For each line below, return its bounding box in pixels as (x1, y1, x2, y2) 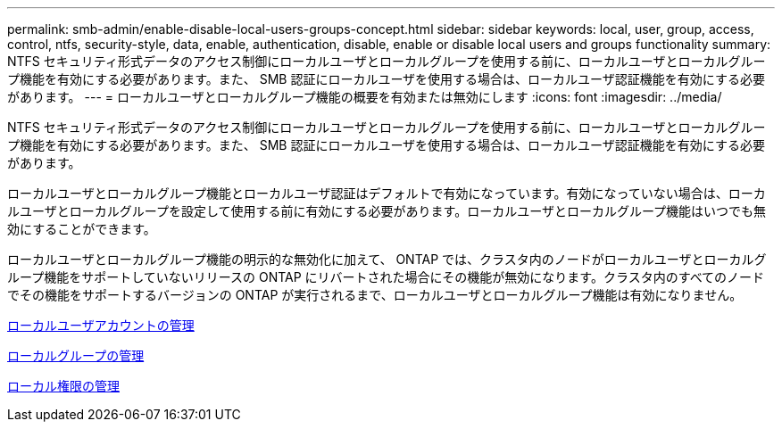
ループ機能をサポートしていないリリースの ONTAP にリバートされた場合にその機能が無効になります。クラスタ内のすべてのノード (7, 269, 765, 285)
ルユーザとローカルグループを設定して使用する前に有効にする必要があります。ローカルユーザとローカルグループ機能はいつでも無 (7, 203, 767, 219)
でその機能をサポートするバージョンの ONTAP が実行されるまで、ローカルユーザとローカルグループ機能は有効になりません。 (7, 287, 743, 302)
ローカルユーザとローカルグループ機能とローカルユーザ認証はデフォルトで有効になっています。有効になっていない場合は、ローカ (7, 186, 766, 201)
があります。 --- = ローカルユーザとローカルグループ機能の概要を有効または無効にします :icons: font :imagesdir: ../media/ (7, 89, 722, 104)
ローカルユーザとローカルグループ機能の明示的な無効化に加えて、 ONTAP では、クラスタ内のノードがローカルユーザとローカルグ (7, 252, 767, 267)
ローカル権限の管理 (7, 378, 120, 393)
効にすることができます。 (7, 221, 156, 236)
